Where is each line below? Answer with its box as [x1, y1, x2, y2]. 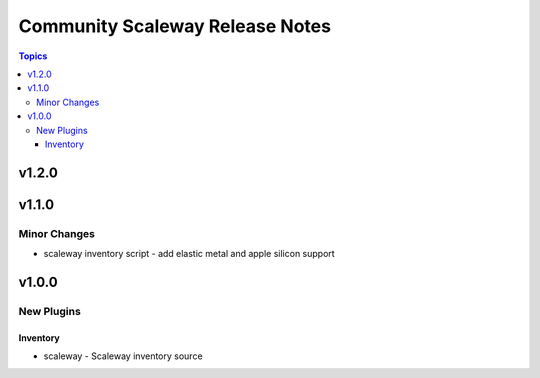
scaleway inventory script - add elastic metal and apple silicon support [43, 248, 335, 260]
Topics [18, 50, 48, 62]
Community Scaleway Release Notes [18, 15, 332, 37]
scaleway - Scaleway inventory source [43, 350, 204, 362]
